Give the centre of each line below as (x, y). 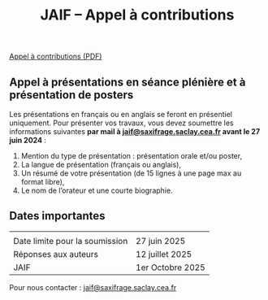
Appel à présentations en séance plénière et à (128, 82)
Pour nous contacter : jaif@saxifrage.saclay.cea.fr (93, 287)
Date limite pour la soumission (71, 241)
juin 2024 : (28, 140)
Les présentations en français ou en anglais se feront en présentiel (121, 114)
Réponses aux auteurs (56, 254)
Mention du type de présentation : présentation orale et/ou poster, (132, 156)
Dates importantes (57, 216)
